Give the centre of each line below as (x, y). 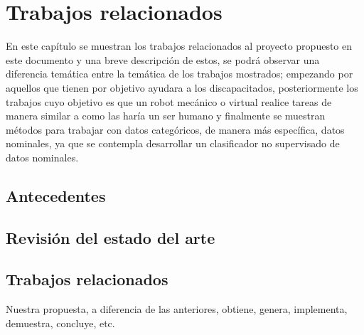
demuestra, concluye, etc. (60, 323)
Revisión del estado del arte (111, 237)
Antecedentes (56, 195)
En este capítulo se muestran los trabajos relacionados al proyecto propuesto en (179, 46)
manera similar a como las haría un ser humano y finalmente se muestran (166, 116)
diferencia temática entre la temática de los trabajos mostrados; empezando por (180, 74)
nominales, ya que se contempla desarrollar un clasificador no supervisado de (173, 143)
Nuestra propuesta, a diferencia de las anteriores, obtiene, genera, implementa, (177, 309)
